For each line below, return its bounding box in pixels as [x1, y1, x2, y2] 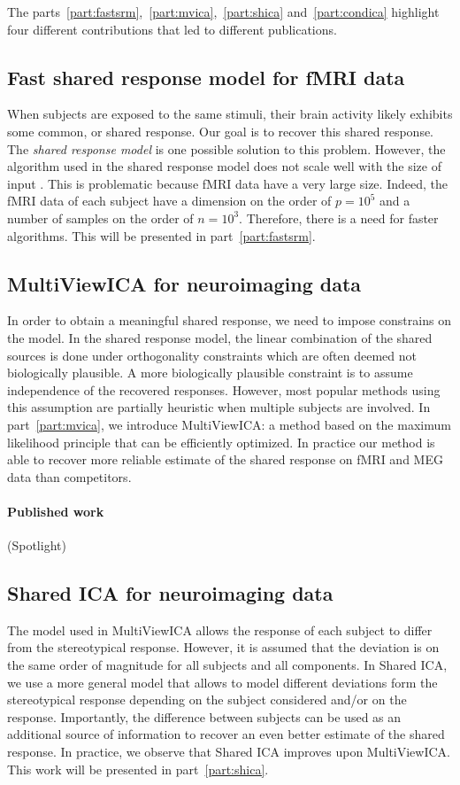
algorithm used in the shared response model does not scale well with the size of [7, 157, 441, 175]
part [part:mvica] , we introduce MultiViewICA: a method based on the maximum [7, 415, 451, 433]
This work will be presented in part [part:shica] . [7, 759, 269, 778]
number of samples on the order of [7, 208, 194, 227]
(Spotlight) [7, 536, 66, 555]
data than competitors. [7, 467, 132, 486]
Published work [7, 501, 104, 520]
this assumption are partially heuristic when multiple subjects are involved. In [7, 398, 431, 416]
